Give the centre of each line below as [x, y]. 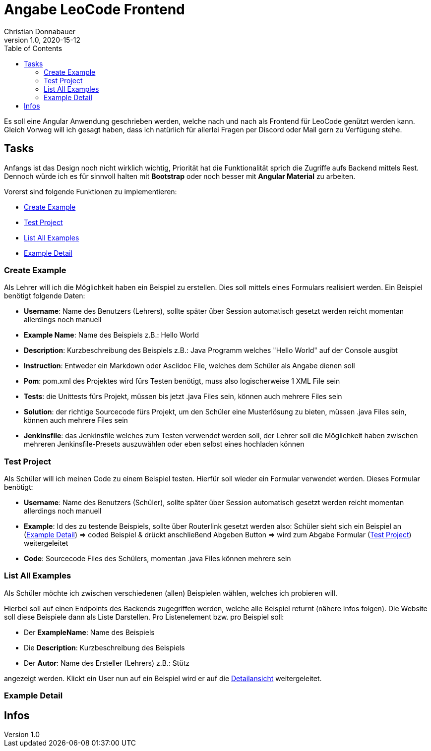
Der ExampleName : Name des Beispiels [89, 632]
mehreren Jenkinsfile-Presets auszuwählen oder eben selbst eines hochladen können [164, 444]
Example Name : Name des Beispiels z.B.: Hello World [111, 335]
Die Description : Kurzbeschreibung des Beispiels [104, 647]
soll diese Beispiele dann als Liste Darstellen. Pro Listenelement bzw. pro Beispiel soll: [144, 617]
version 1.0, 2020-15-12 [42, 40]
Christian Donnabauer [40, 31]
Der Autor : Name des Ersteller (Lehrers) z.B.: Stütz [107, 663]
